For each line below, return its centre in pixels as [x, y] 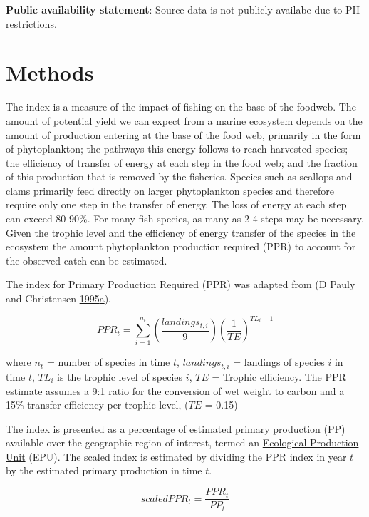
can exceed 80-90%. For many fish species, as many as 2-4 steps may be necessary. [185, 219]
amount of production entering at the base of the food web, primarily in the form [183, 134]
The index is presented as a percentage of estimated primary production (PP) [176, 428]
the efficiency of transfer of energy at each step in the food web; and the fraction [182, 162]
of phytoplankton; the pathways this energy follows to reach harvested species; [177, 149]
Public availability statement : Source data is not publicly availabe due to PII [183, 9]
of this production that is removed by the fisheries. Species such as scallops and [179, 176]
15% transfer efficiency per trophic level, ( [97, 405]
